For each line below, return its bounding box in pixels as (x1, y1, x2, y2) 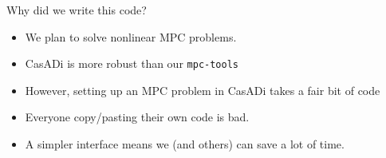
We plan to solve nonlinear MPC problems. (25, 28, 237, 45)
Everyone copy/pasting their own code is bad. (25, 109, 250, 125)
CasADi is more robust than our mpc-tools (25, 55, 238, 72)
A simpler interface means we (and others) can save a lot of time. (25, 136, 345, 152)
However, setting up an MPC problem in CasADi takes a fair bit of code (25, 81, 380, 98)
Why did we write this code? (6, 2, 147, 18)
